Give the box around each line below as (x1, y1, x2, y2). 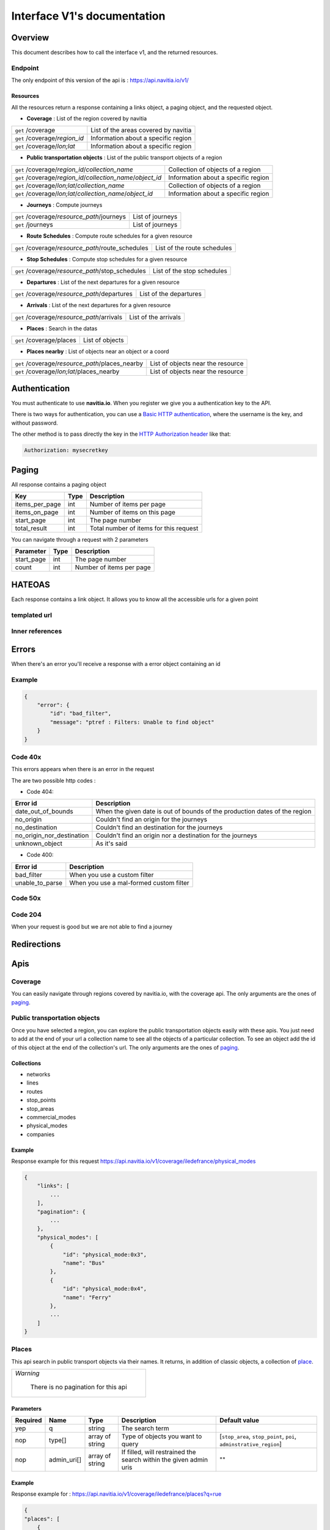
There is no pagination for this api (30, 1383, 128, 1392)
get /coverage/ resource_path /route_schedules (15, 244, 149, 252)
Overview (11, 32, 50, 43)
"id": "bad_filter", (50, 710, 112, 717)
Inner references (11, 627, 62, 636)
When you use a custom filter (69, 870, 154, 879)
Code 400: (26, 851, 54, 859)
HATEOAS (11, 579, 50, 590)
